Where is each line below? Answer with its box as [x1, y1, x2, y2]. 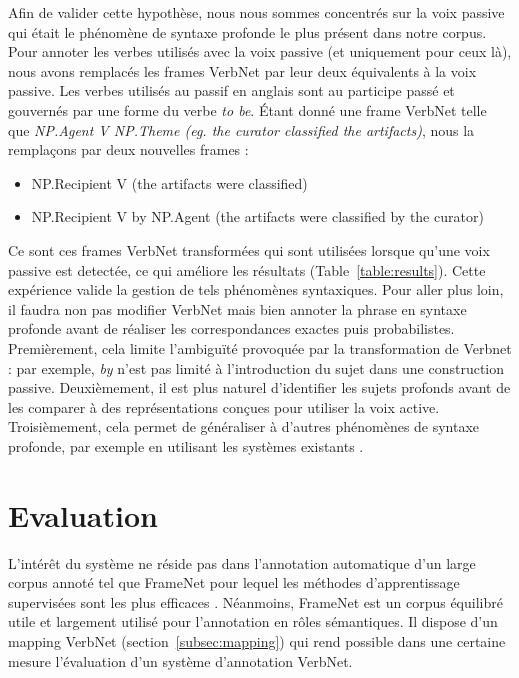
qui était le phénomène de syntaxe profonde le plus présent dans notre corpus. [8, 21, 487, 42]
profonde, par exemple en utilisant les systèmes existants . [8, 435, 364, 456]
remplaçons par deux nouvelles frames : [8, 139, 249, 160]
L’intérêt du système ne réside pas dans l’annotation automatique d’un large [8, 552, 476, 573]
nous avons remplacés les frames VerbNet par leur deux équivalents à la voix [8, 60, 477, 81]
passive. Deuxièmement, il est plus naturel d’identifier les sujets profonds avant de [8, 377, 511, 398]
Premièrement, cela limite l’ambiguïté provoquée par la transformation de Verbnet [8, 337, 512, 358]
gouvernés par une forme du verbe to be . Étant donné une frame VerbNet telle [8, 99, 487, 120]
